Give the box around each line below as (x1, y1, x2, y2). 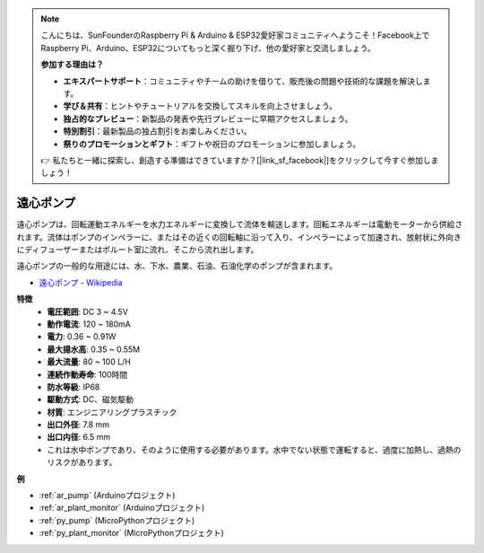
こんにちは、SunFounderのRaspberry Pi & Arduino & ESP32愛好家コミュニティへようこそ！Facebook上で (40, 30, 430, 40)
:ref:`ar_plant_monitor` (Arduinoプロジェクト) (39, 503, 205, 513)
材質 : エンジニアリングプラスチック (47, 407, 177, 417)
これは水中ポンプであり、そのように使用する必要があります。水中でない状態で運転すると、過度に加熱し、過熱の (47, 444, 462, 455)
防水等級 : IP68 (47, 382, 100, 392)
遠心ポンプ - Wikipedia (39, 276, 123, 287)
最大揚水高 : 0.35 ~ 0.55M (47, 344, 141, 355)
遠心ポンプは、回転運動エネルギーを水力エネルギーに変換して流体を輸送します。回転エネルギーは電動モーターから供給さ (16, 219, 463, 230)
